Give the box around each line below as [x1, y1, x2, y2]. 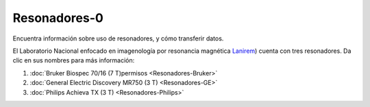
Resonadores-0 [12, 10, 104, 25]
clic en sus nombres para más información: [12, 56, 135, 64]
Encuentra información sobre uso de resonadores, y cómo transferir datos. [12, 34, 224, 43]
